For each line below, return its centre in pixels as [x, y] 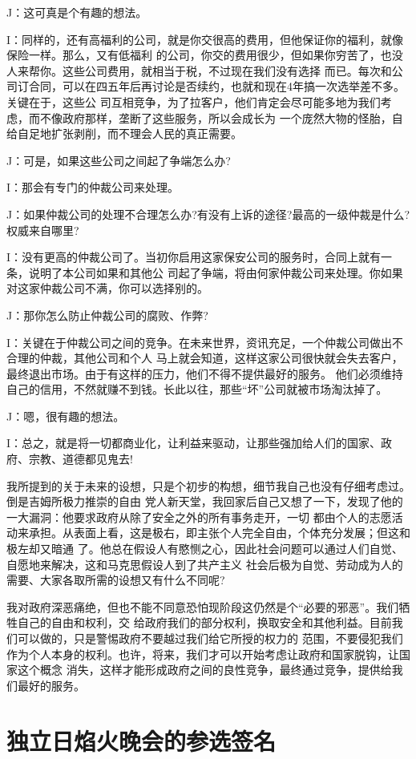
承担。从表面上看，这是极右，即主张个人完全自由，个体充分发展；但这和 [219, 533]
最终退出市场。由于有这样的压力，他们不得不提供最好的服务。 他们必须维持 [205, 373]
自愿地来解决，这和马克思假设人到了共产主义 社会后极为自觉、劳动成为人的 [205, 564]
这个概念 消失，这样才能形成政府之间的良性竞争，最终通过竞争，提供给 [204, 670]
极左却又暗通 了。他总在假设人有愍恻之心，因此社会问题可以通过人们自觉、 [205, 549]
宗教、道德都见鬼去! [81, 459]
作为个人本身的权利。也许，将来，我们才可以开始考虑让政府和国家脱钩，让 [203, 654]
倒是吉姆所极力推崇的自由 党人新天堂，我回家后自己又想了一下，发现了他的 [205, 501]
